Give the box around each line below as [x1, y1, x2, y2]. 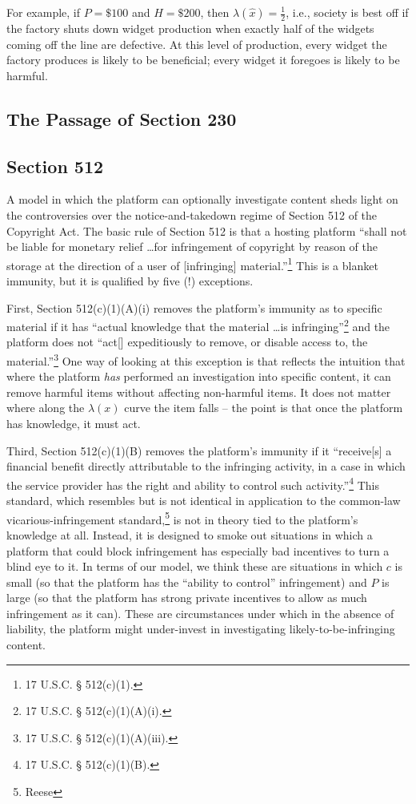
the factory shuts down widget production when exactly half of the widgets [6, 20, 374, 36]
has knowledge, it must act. [6, 415, 141, 432]
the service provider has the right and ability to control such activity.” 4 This [6, 474, 380, 493]
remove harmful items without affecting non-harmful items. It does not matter [6, 383, 391, 400]
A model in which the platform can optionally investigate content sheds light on [6, 191, 398, 208]
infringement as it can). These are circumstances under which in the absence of [6, 604, 394, 621]
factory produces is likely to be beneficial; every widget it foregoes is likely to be [6, 51, 400, 68]
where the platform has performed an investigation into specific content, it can [6, 368, 391, 385]
